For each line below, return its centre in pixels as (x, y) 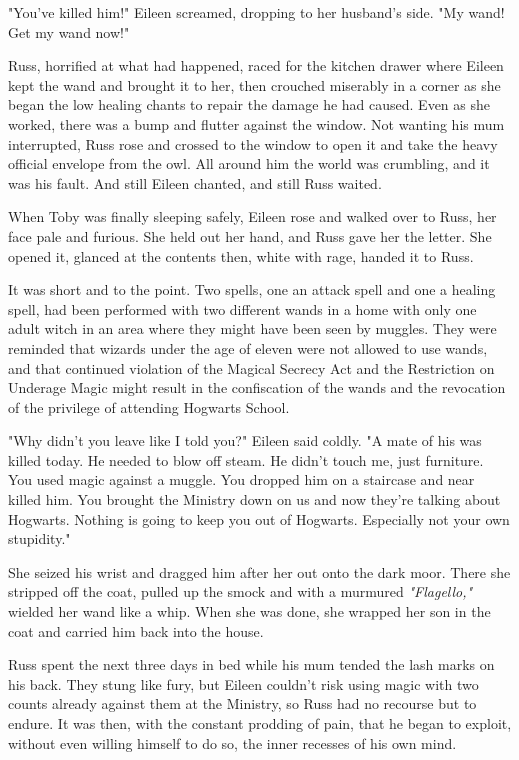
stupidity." (39, 538)
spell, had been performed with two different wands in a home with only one (242, 308)
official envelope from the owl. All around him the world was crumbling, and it (249, 163)
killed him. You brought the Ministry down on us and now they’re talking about (254, 499)
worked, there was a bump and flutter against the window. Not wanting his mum (256, 123)
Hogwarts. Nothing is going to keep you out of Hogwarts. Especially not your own (259, 518)
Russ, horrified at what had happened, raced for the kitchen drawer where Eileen (256, 65)
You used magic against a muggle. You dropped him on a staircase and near (241, 479)
